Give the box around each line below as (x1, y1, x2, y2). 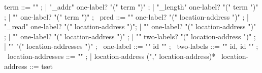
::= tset (29, 60, 53, 71)
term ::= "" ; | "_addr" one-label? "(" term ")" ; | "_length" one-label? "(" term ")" (4, 2, 258, 12)
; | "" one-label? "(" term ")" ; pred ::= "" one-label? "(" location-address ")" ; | (4, 11, 249, 22)
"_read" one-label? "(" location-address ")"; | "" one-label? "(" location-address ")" (4, 21, 256, 32)
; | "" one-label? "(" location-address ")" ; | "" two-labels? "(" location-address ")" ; (4, 31, 256, 41)
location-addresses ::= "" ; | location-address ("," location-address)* (7, 50, 216, 61)
